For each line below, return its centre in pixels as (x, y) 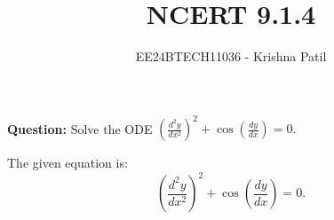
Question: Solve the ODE (80, 128)
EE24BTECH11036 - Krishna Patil (231, 56)
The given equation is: (68, 163)
